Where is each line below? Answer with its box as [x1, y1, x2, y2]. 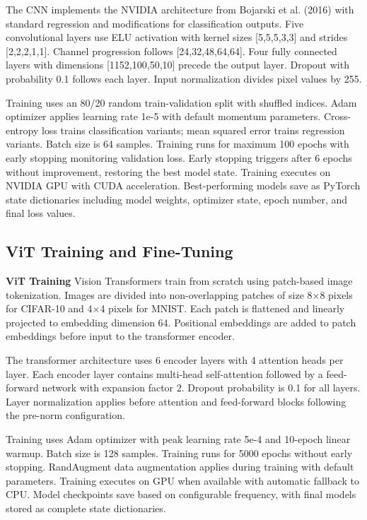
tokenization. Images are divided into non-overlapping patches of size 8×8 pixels [6, 287, 353, 302]
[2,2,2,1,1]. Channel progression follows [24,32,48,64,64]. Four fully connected [6, 43, 337, 58]
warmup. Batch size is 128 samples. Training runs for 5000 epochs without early [6, 445, 353, 460]
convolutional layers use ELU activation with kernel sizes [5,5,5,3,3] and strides [6, 30, 348, 45]
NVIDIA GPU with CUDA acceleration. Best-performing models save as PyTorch [6, 178, 361, 193]
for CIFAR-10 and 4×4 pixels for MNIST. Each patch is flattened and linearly [6, 301, 345, 316]
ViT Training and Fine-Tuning [6, 240, 233, 262]
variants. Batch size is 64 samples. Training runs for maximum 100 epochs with [6, 136, 349, 151]
